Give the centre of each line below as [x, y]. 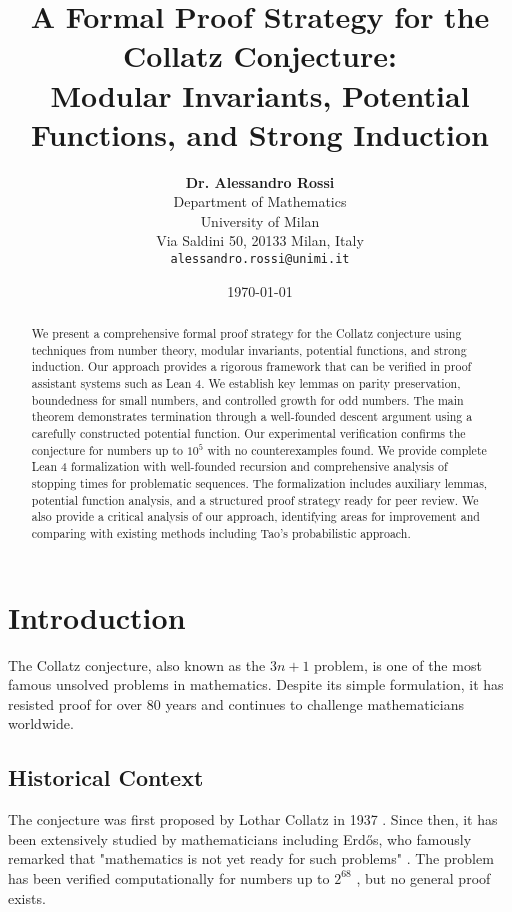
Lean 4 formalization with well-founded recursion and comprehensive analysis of [239, 466]
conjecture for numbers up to [107, 449]
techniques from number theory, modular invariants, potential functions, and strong [249, 349]
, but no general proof [423, 877]
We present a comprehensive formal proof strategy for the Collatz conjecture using [246, 333]
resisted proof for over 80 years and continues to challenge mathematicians [236, 703]
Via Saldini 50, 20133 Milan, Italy [260, 240]
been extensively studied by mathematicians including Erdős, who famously [240, 838]
